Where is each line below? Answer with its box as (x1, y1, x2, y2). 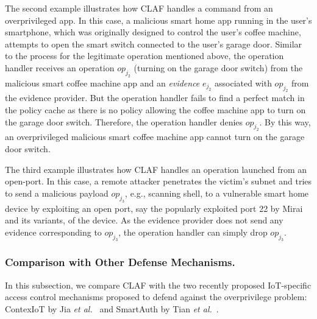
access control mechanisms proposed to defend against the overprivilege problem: (5, 290, 307, 303)
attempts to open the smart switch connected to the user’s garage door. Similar (5, 37, 302, 50)
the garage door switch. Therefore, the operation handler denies (5, 115, 243, 128)
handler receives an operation (5, 61, 115, 74)
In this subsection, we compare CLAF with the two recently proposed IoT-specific (5, 278, 312, 291)
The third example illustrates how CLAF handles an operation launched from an (5, 163, 307, 175)
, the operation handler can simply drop (118, 225, 268, 238)
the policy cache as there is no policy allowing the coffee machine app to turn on (5, 103, 306, 116)
